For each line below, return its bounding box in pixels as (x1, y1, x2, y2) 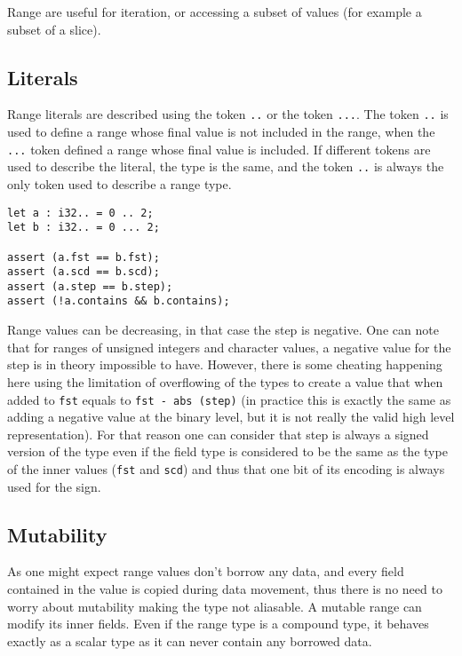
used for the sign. (7, 477, 101, 495)
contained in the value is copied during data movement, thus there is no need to (7, 580, 442, 597)
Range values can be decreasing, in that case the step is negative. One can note (7, 320, 439, 339)
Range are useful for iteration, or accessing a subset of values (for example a (7, 3, 422, 20)
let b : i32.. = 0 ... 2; (7, 221, 160, 234)
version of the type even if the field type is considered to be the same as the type (7, 442, 448, 461)
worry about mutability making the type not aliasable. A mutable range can (7, 597, 422, 615)
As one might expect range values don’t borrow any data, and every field (7, 562, 404, 581)
